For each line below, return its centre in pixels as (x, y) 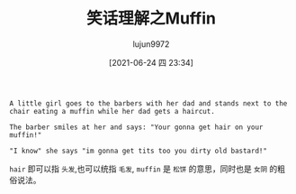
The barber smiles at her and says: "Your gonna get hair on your (136, 127)
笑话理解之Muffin (151, 18)
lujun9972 (151, 44)
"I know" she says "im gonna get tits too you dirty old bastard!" (139, 151)
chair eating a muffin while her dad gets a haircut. (112, 111)
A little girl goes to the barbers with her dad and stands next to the (148, 103)
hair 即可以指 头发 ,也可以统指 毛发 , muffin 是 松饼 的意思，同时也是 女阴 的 (144, 169)
